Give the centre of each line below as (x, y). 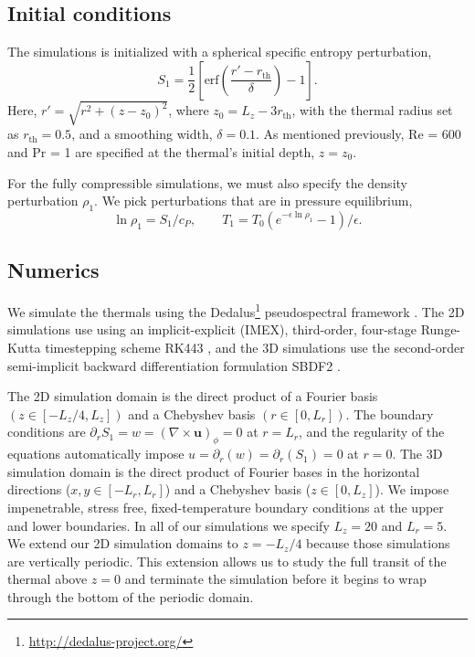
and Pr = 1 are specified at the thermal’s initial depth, (161, 151)
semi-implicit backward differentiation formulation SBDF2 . (174, 365)
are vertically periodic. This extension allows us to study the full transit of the (227, 561)
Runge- (441, 329)
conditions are (47, 432)
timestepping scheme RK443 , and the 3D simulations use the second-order (255, 347)
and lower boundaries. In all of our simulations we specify (169, 525)
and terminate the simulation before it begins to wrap (275, 579)
